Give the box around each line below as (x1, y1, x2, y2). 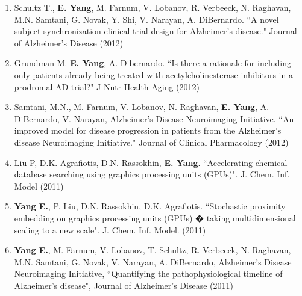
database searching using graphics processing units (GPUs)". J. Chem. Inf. (14, 168, 290, 180)
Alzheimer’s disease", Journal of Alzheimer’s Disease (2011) (14, 279, 233, 291)
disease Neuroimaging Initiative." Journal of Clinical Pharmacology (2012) (14, 135, 289, 148)
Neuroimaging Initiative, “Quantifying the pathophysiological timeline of (14, 267, 283, 280)
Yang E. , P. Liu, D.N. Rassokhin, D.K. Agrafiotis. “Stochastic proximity (14, 200, 286, 212)
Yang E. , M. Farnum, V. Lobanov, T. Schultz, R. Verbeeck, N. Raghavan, (14, 244, 291, 256)
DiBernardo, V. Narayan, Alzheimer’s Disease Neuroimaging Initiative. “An (14, 112, 294, 125)
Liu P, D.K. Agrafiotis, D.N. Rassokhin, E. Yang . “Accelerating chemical (14, 156, 288, 168)
